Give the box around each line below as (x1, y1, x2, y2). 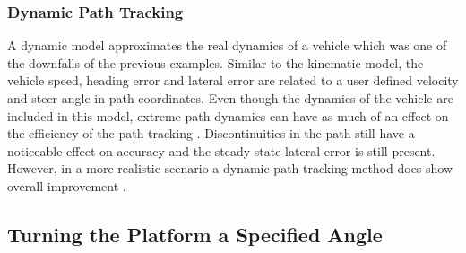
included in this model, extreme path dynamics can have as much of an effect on (7, 106, 449, 125)
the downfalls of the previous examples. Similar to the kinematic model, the (7, 53, 424, 72)
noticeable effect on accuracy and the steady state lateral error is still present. (7, 141, 436, 160)
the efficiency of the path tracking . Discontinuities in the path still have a (7, 124, 415, 143)
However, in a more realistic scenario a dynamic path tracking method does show (7, 159, 453, 178)
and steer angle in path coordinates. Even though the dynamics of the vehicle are (7, 89, 453, 107)
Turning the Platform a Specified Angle (7, 220, 383, 248)
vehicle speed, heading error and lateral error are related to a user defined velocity (7, 71, 459, 90)
